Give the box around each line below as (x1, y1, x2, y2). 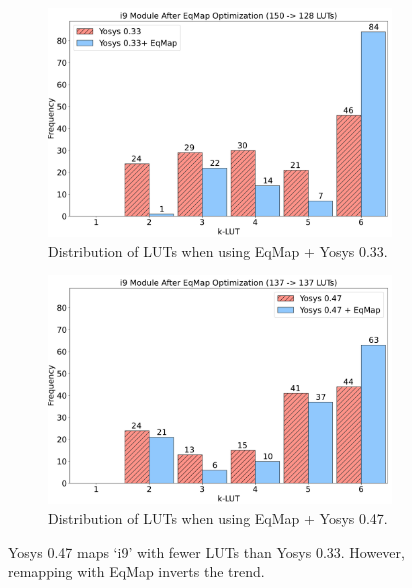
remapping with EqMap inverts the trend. (8, 561, 265, 582)
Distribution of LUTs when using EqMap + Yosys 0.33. (48, 240, 388, 261)
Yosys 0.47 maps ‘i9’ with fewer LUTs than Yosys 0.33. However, (8, 541, 405, 562)
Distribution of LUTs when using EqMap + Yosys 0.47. (48, 508, 388, 528)
